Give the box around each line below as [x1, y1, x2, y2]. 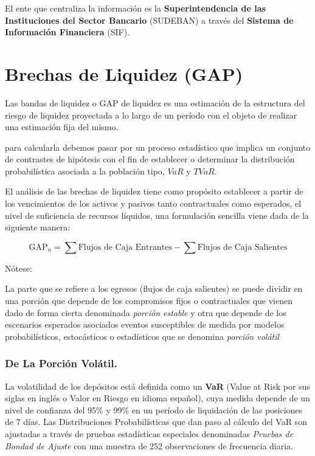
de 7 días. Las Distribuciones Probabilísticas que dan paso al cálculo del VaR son [5, 415, 307, 428]
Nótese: [5, 261, 32, 274]
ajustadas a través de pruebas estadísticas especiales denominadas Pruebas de [5, 427, 294, 440]
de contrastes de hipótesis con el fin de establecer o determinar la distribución [5, 153, 295, 165]
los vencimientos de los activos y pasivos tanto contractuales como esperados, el [5, 197, 302, 210]
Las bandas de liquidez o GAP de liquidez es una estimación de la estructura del [5, 96, 305, 109]
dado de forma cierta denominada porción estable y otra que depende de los [5, 306, 286, 319]
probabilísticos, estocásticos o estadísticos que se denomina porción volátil [5, 330, 280, 342]
